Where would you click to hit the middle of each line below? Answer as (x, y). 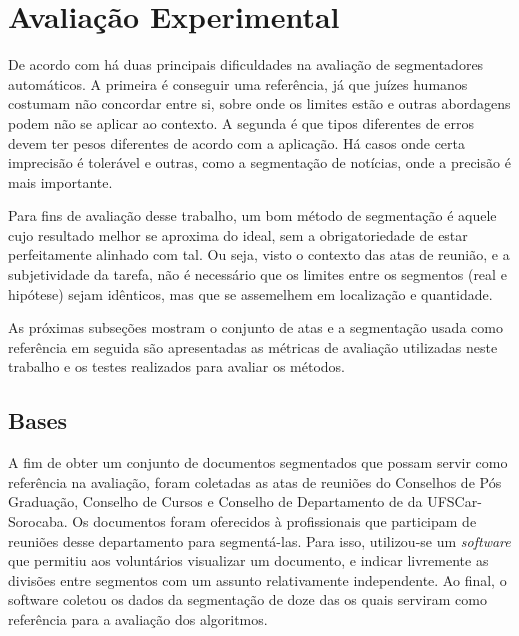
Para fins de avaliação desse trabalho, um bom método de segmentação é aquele (252, 215)
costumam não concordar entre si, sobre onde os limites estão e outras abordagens (259, 103)
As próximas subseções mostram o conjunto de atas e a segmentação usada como (255, 327)
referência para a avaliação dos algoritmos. (138, 618)
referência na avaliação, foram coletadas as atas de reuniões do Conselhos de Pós (255, 481)
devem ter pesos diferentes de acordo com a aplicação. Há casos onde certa (237, 142)
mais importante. (60, 181)
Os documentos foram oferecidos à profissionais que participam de (274, 521)
